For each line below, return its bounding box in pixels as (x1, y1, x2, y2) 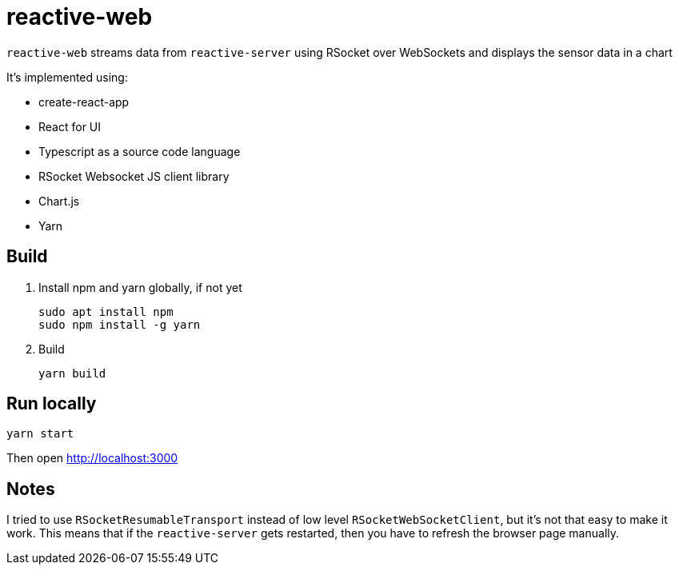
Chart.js (38, 194, 80, 208)
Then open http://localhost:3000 (6, 451, 178, 465)
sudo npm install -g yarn (38, 317, 201, 331)
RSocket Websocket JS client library (38, 169, 230, 183)
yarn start (6, 427, 74, 441)
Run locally (6, 393, 97, 414)
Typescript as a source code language (38, 144, 241, 158)
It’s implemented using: (6, 70, 128, 84)
